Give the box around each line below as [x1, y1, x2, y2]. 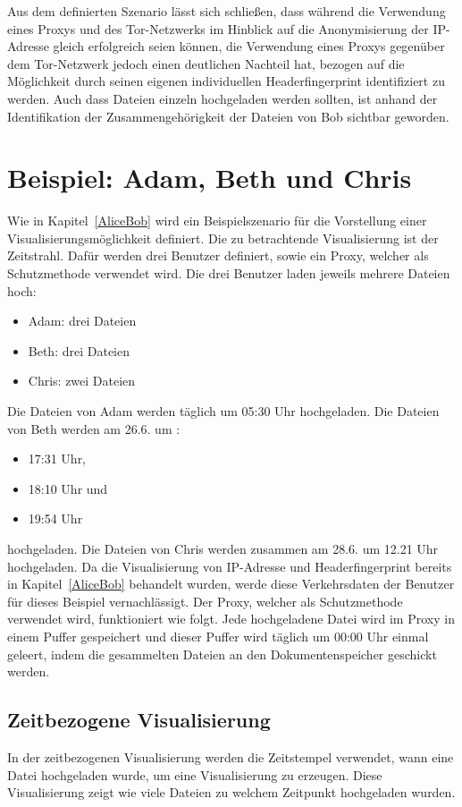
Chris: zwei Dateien [28, 371, 136, 390]
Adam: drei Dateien [28, 311, 137, 330]
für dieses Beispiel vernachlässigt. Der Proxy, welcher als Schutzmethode [7, 591, 403, 610]
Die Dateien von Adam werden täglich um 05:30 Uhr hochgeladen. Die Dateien [7, 402, 440, 420]
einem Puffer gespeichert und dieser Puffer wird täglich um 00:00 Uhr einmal [7, 626, 429, 645]
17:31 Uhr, [28, 449, 87, 468]
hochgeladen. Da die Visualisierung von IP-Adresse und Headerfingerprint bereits [7, 556, 452, 575]
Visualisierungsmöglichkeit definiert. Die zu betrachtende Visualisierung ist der [7, 228, 439, 247]
